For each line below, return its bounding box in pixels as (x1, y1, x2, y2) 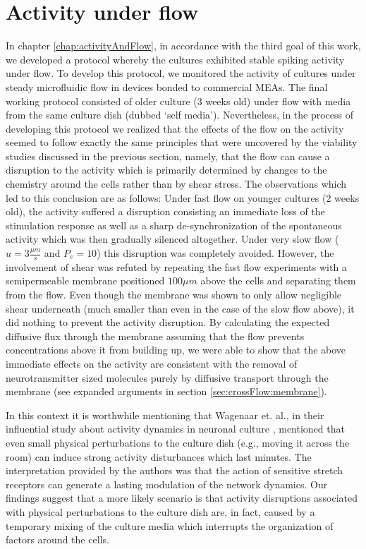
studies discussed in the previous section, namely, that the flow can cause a (6, 148, 330, 163)
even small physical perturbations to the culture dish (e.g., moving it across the (6, 435, 350, 450)
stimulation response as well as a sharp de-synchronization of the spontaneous (6, 217, 342, 232)
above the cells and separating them (200, 273, 356, 288)
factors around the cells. (6, 532, 109, 547)
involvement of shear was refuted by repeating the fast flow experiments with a (6, 259, 347, 274)
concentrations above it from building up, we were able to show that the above (6, 342, 346, 357)
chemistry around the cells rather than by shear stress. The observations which (6, 176, 347, 191)
